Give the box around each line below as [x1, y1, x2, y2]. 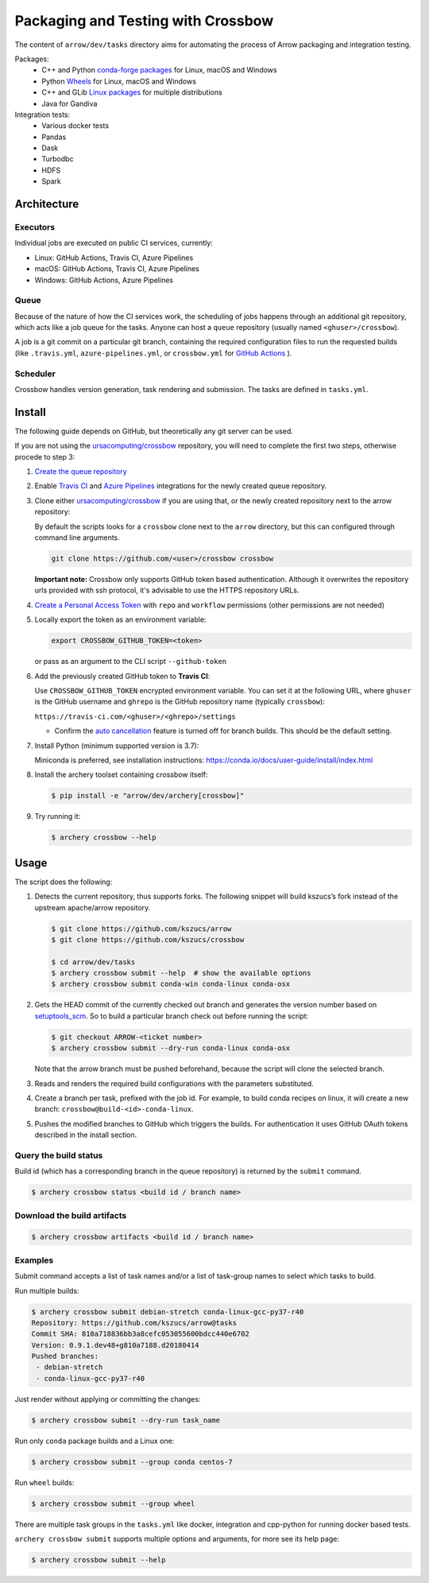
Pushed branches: [31, 1352, 99, 1361]
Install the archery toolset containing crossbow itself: [34, 770, 208, 779]
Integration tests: [14, 110, 71, 119]
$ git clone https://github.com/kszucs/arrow [51, 924, 232, 933]
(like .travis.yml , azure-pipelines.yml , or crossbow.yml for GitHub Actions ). [14, 348, 292, 358]
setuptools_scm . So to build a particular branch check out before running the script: [34, 1011, 309, 1021]
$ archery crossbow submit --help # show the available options [51, 968, 311, 978]
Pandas [41, 132, 67, 142]
